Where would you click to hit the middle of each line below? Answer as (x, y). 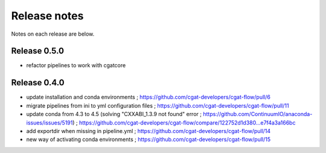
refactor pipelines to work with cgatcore (76, 65)
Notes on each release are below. (53, 34)
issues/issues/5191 (50, 122)
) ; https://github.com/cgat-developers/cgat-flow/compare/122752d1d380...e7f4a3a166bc (184, 122)
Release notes (47, 16)
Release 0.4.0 (38, 83)
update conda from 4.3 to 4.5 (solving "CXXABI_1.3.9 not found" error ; (114, 114)
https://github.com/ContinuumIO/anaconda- (258, 114)
